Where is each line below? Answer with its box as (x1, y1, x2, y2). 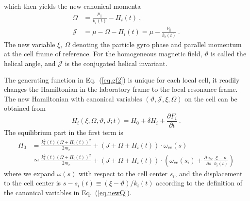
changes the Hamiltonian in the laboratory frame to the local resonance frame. (4, 84, 238, 94)
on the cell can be (184, 93, 237, 103)
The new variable (4, 39, 55, 49)
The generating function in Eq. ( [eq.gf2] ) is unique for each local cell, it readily (4, 74, 240, 84)
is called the (210, 49, 247, 59)
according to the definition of (156, 178, 242, 188)
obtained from (4, 103, 46, 113)
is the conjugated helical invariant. (65, 58, 167, 68)
